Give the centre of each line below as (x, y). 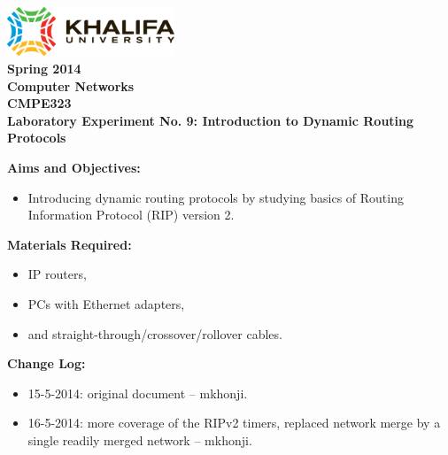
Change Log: (46, 363)
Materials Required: (70, 244)
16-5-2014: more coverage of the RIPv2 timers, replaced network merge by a (234, 423)
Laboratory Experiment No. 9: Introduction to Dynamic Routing (211, 120)
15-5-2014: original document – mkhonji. (138, 393)
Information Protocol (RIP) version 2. (131, 215)
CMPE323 (39, 103)
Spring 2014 (44, 69)
